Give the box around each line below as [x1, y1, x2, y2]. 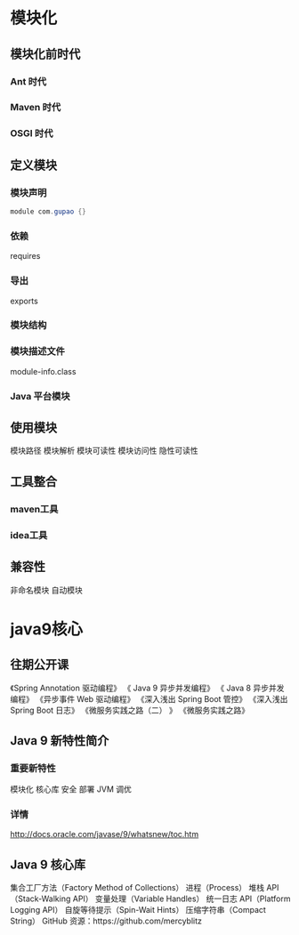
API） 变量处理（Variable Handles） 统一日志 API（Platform [72, 893, 291, 904]
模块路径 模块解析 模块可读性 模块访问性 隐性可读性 [10, 446, 198, 456]
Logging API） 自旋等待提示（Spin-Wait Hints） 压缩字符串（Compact [10, 905, 266, 915]
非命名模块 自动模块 [10, 584, 83, 595]
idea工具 [10, 528, 48, 541]
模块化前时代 [10, 46, 81, 61]
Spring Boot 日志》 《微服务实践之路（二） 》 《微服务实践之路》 [10, 705, 250, 715]
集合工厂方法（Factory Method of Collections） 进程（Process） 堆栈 [10, 883, 265, 893]
